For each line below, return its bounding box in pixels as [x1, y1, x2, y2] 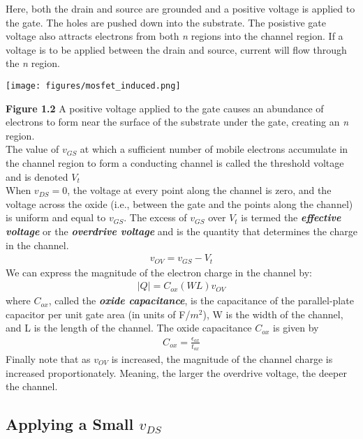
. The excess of [124, 210, 187, 225]
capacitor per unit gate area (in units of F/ [6, 306, 191, 321]
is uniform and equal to [6, 210, 106, 225]
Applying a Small [6, 413, 134, 435]
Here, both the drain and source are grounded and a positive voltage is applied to [6, 1, 355, 15]
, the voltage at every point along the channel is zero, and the [67, 183, 332, 198]
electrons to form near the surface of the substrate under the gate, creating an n [6, 114, 349, 129]
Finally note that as [6, 352, 91, 366]
